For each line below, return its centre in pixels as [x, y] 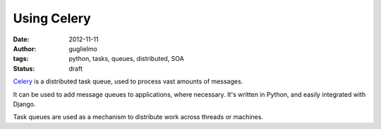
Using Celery [52, 18]
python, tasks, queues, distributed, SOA [127, 59]
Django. [24, 104]
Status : [24, 68]
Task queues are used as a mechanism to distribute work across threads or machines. [138, 117]
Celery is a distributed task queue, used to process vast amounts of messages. [128, 81]
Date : [21, 39]
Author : [25, 48]
